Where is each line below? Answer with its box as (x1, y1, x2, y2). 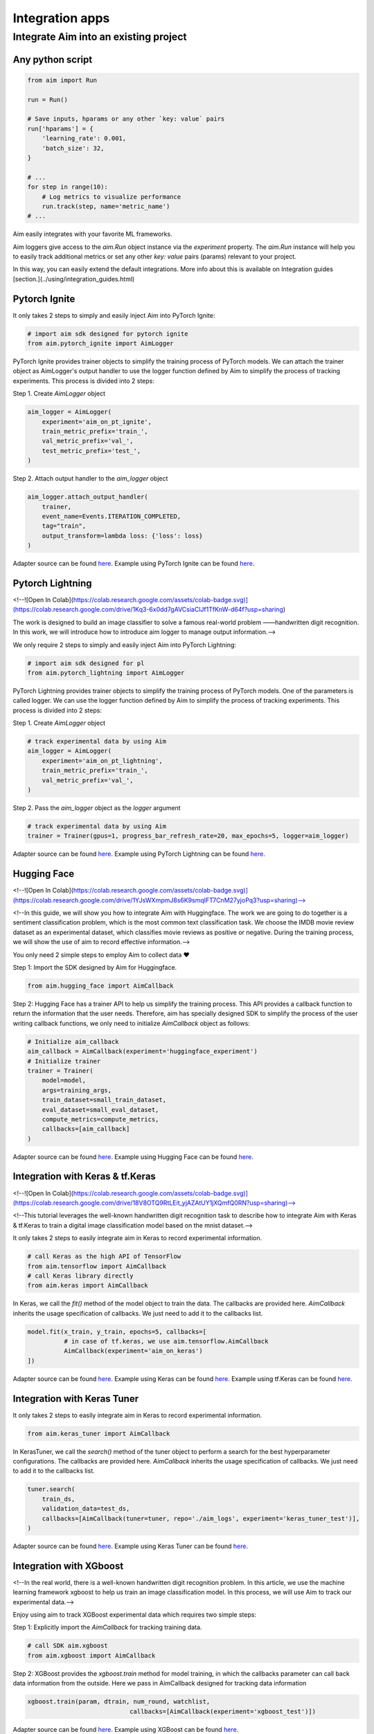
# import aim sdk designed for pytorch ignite (27, 329, 188, 338)
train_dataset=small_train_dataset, (42, 1096, 166, 1104)
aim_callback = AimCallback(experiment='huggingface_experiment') (27, 1047, 258, 1056)
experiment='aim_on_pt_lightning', (42, 757, 163, 764)
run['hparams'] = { (27, 125, 93, 132)
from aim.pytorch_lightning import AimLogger (27, 669, 185, 676)
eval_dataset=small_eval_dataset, (42, 1106, 159, 1113)
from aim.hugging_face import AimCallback (27, 982, 174, 990)
